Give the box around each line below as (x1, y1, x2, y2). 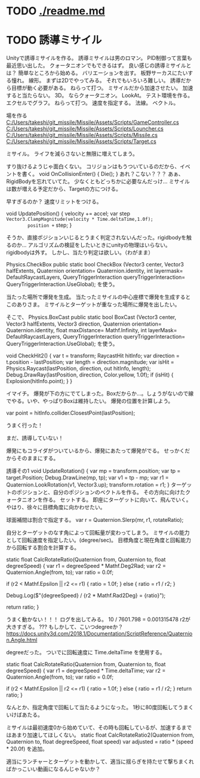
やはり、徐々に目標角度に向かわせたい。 (6, 504, 106, 511)
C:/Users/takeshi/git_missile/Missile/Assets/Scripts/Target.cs (6, 138, 156, 145)
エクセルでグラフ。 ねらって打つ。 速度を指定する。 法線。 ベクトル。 (6, 99, 179, 107)
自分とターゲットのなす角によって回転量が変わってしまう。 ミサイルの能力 (6, 529, 190, 536)
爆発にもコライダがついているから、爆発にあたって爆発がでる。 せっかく (6, 447, 185, 454)
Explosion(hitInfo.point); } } (6, 378, 73, 385)
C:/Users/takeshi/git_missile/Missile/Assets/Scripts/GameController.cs (6, 118, 179, 126)
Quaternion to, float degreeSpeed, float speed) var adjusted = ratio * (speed (6, 738, 194, 746)
